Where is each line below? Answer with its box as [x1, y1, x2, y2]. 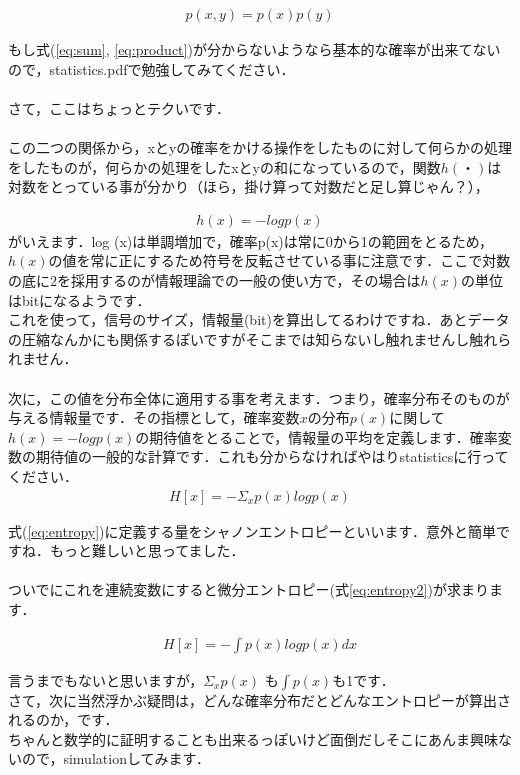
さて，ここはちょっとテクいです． [8, 97, 231, 118]
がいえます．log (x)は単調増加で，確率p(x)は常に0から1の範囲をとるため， [8, 230, 494, 251]
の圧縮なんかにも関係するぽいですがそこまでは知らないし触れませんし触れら [8, 328, 512, 349]
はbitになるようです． [8, 289, 151, 310]
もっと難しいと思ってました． [49, 540, 245, 561]
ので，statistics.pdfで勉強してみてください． [8, 58, 295, 79]
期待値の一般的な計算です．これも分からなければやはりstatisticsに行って [35, 446, 509, 467]
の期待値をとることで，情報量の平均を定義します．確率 [135, 426, 498, 447]
